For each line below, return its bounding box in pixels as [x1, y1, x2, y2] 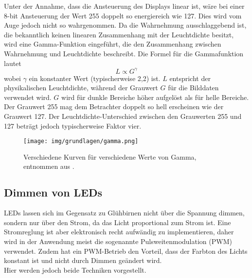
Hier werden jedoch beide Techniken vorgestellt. [4, 264, 146, 275]
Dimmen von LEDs [4, 185, 103, 200]
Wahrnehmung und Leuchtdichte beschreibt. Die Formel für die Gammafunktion [4, 48, 244, 58]
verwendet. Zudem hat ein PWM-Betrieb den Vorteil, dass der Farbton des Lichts [4, 245, 248, 256]
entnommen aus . [23, 161, 74, 171]
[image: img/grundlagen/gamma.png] [23, 138, 139, 145]
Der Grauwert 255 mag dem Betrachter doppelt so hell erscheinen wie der [4, 101, 224, 112]
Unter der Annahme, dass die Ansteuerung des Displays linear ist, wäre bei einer [4, 1, 245, 11]
